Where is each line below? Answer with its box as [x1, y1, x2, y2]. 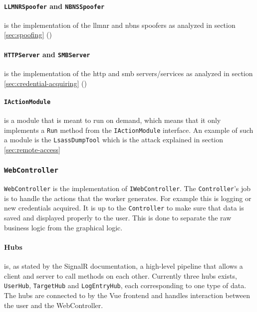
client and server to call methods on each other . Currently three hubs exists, [4, 270, 237, 281]
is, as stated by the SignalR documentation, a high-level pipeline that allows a [4, 261, 243, 271]
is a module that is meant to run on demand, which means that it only [4, 114, 221, 125]
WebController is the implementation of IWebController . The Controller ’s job [4, 183, 251, 194]
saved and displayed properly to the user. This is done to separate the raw [4, 212, 232, 223]
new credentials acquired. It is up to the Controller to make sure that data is [4, 203, 244, 213]
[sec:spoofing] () [4, 29, 52, 40]
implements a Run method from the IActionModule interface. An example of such [4, 124, 254, 135]
